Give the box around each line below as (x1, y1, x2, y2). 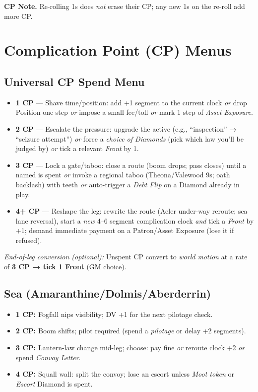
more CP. (4, 10, 33, 21)
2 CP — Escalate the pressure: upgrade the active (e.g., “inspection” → (15, 123, 237, 134)
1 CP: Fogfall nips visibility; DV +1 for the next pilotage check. (15, 309, 213, 319)
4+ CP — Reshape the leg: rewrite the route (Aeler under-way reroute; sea (15, 206, 248, 216)
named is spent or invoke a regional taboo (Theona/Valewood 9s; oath (15, 169, 230, 180)
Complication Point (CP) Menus (4, 40, 232, 60)
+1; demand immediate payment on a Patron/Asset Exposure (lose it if (15, 225, 234, 235)
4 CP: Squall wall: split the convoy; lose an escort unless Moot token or (15, 369, 235, 379)
